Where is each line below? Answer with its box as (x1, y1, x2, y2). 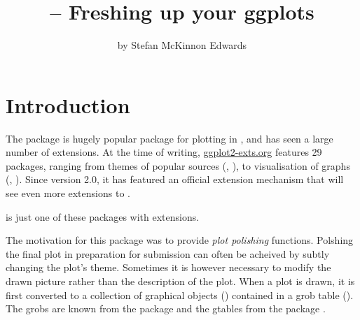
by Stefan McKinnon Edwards (117, 38, 247, 52)
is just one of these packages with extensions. (6, 209, 200, 224)
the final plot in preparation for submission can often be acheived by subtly (6, 246, 330, 261)
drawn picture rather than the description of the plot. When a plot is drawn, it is (6, 274, 355, 288)
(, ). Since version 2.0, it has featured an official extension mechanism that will (6, 172, 344, 187)
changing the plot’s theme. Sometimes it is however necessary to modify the (6, 260, 331, 275)
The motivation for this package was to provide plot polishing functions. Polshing (6, 233, 354, 247)
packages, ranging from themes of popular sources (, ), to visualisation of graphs (6, 158, 350, 173)
